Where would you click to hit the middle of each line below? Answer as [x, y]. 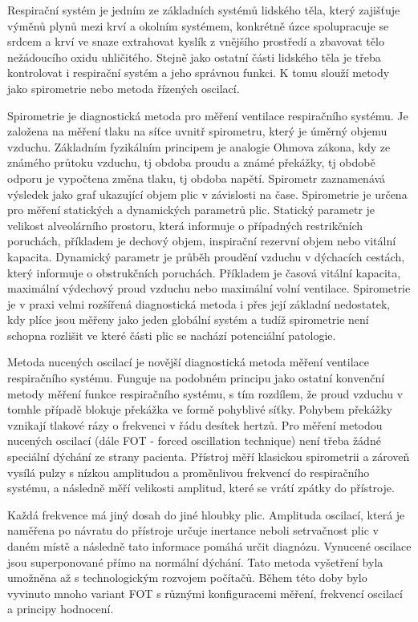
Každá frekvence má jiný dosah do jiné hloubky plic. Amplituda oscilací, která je [206, 514]
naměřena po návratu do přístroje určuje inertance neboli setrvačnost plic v [193, 530]
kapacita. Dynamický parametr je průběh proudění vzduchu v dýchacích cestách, [206, 256]
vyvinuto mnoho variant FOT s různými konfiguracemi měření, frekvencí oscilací [205, 593]
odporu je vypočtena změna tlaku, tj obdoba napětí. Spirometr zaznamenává [197, 178]
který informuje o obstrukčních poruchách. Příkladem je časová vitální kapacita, [204, 272]
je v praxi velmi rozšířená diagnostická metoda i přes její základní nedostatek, [199, 303]
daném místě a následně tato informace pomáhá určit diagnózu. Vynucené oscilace [209, 546]
